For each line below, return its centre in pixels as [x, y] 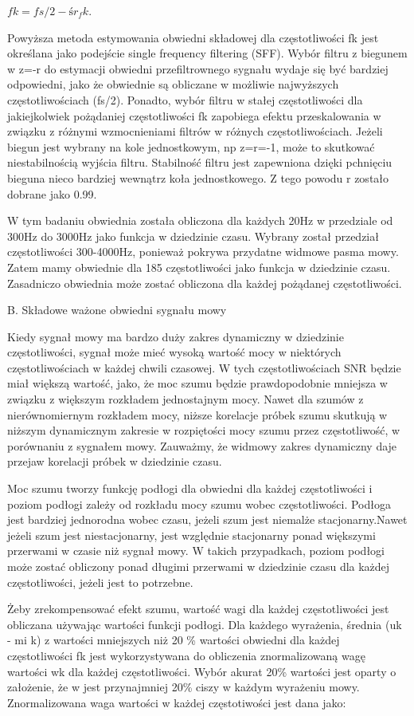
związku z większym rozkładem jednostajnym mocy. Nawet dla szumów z [186, 399]
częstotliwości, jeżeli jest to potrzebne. [100, 582]
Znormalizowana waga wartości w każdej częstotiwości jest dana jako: [177, 702]
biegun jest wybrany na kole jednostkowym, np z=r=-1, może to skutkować [191, 146]
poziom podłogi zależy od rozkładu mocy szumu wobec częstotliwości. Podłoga [199, 504]
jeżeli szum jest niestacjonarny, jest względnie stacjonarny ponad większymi [191, 535]
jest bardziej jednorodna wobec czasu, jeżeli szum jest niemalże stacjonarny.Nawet [207, 519]
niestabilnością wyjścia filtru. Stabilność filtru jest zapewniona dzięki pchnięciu [200, 162]
